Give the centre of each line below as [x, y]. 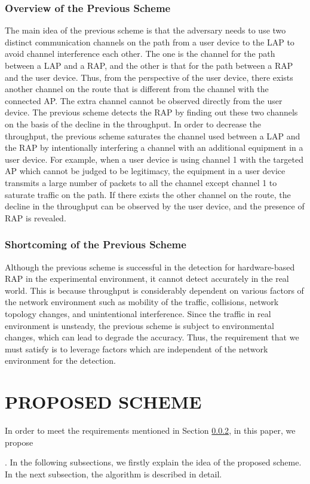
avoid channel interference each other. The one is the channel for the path [140, 54]
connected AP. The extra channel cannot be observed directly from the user [144, 100]
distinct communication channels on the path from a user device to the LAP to [150, 42]
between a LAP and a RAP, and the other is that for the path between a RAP [149, 65]
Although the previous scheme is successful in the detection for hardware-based [150, 267]
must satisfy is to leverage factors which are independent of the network [136, 348]
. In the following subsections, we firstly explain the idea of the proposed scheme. [153, 462]
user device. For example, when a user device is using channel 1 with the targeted [154, 159]
